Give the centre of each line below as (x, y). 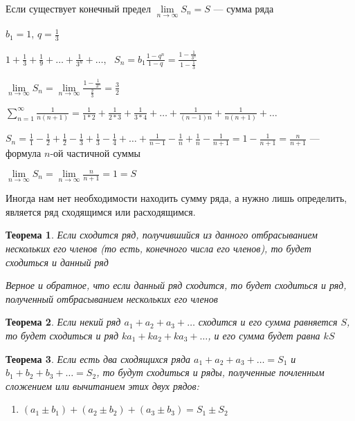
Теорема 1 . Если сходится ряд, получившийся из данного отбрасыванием (162, 235)
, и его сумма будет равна (264, 335)
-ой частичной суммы (95, 152)
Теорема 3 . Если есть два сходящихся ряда (98, 358)
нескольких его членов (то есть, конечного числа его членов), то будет (158, 249)
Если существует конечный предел (78, 8)
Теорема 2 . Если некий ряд (63, 322)
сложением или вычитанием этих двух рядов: (102, 385)
